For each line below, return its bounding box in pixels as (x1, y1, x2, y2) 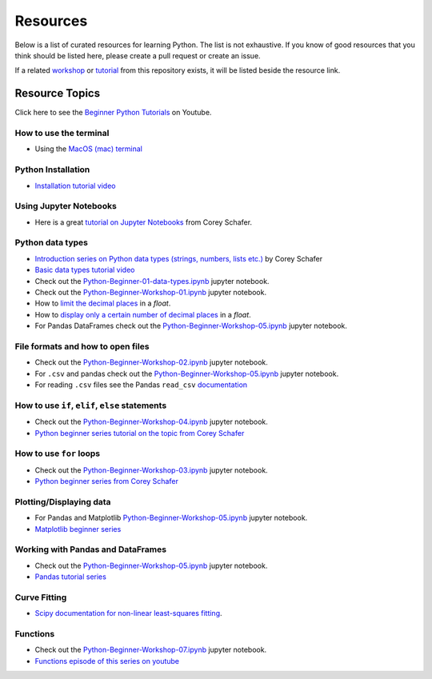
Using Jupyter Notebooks (14, 201, 118, 212)
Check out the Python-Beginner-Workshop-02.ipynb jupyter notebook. (34, 357, 268, 367)
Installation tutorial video (34, 181, 116, 190)
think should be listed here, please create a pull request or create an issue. (14, 50, 261, 60)
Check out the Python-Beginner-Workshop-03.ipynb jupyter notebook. (34, 465, 268, 475)
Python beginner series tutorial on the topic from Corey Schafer (34, 428, 245, 437)
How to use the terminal (14, 128, 110, 138)
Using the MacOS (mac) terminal (34, 144, 143, 154)
